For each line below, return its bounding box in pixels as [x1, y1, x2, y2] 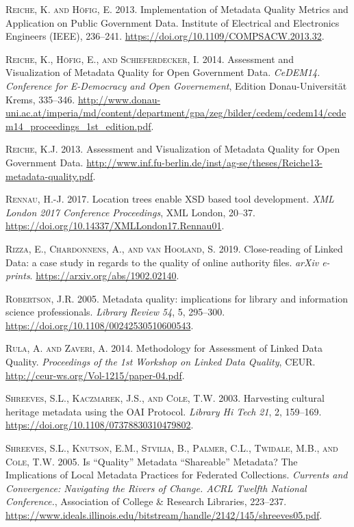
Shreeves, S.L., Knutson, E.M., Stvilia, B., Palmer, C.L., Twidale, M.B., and [5, 441, 338, 455]
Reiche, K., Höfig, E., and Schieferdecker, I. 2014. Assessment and [5, 51, 294, 66]
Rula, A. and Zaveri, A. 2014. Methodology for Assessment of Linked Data [5, 341, 323, 355]
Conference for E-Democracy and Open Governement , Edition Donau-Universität [5, 78, 347, 92]
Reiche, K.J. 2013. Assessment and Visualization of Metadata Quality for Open [5, 142, 340, 156]
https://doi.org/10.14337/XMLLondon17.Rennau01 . [5, 218, 225, 233]
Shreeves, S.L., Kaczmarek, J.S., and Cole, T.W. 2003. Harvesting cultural [5, 391, 325, 405]
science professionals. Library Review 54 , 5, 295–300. [5, 305, 225, 319]
